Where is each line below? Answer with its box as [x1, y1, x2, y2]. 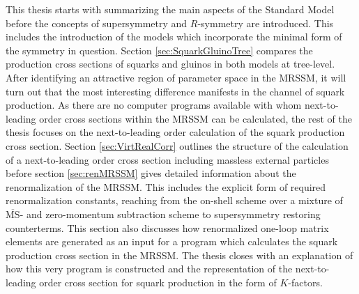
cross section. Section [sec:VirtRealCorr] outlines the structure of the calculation [6, 138, 349, 153]
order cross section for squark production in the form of [39, 274, 277, 289]
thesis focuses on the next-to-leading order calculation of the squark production [6, 125, 345, 139]
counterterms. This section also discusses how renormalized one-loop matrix [6, 220, 329, 235]
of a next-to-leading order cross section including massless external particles [6, 152, 329, 167]
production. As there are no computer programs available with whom [6, 98, 302, 112]
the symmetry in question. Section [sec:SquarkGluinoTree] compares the [6, 42, 313, 57]
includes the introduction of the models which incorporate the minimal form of [6, 29, 342, 44]
